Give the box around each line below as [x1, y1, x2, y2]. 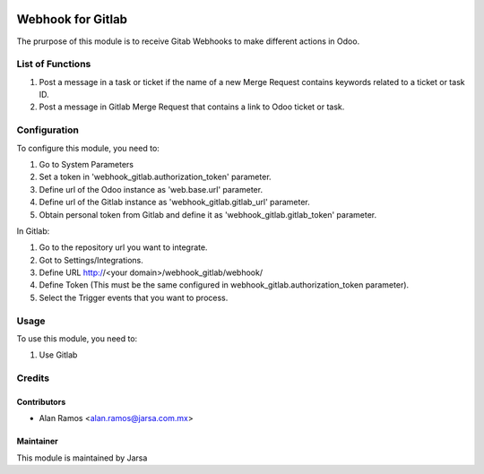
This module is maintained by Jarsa [16, 452, 148, 463]
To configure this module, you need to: [16, 142, 160, 153]
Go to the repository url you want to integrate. [39, 242, 208, 253]
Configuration [16, 124, 80, 136]
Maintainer [16, 435, 58, 447]
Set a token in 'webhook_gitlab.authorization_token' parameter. [39, 171, 272, 183]
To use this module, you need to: [16, 333, 138, 344]
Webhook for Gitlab [16, 12, 128, 27]
